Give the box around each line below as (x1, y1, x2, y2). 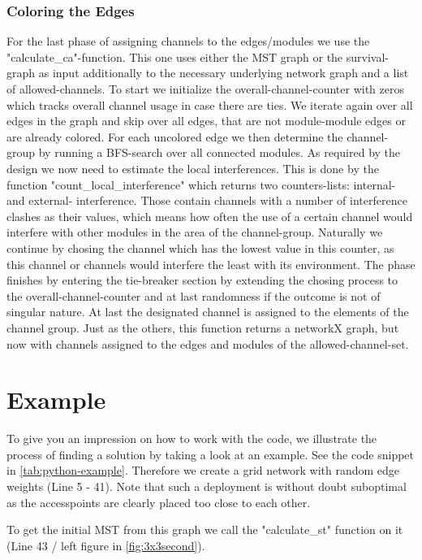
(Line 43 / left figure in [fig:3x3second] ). (6, 536, 205, 553)
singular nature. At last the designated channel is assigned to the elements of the (6, 303, 409, 320)
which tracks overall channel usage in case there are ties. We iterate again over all (6, 96, 413, 113)
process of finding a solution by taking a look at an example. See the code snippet (6, 445, 415, 462)
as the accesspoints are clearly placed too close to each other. (6, 493, 311, 510)
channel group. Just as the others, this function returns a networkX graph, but (6, 319, 399, 336)
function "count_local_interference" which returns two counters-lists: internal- (6, 176, 396, 193)
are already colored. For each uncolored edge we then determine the (6, 128, 343, 145)
